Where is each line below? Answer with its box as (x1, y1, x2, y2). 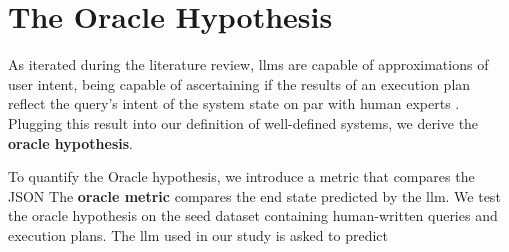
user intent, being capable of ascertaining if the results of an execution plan (8, 73, 471, 94)
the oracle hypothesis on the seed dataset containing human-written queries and (8, 205, 498, 226)
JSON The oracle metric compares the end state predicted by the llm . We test (8, 185, 501, 206)
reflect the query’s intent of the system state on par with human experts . (8, 93, 460, 114)
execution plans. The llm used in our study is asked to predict (8, 224, 389, 245)
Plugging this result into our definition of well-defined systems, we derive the (8, 112, 479, 133)
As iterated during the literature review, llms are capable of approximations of (8, 54, 489, 75)
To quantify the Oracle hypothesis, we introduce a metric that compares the (8, 166, 475, 187)
